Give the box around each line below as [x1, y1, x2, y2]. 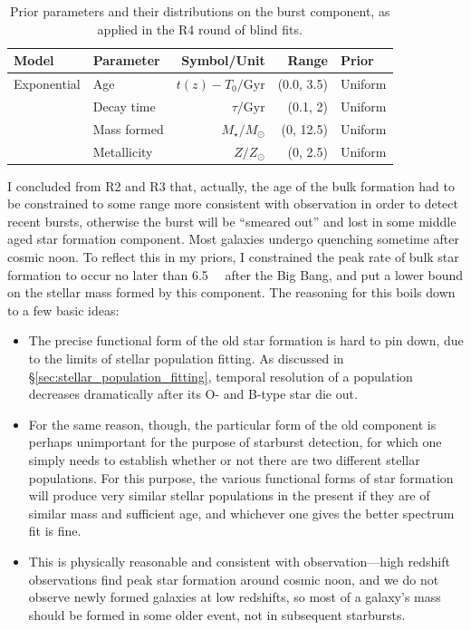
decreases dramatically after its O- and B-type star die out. [28, 384, 358, 403]
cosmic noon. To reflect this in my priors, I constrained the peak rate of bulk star [7, 247, 459, 267]
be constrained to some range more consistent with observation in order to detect [7, 194, 458, 213]
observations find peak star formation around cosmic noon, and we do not [28, 569, 439, 588]
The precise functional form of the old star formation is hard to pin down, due [28, 331, 464, 350]
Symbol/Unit [181, 51, 265, 70]
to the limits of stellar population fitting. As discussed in [28, 349, 344, 367]
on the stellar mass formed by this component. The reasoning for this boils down [7, 283, 456, 302]
